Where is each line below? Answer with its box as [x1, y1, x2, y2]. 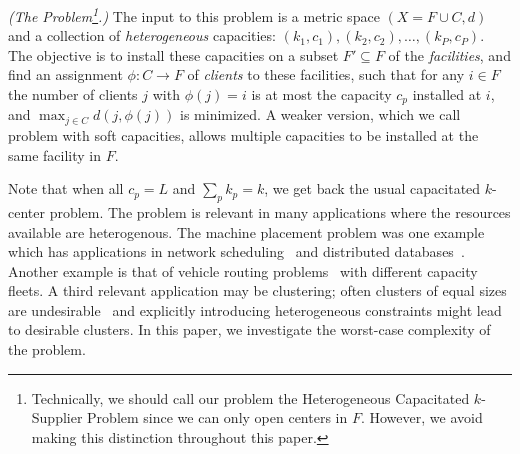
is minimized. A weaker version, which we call [180, 104, 461, 125]
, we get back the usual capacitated [264, 178, 481, 199]
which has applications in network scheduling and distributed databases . [8, 241, 465, 262]
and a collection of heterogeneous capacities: [8, 25, 276, 46]
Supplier [31, 407, 83, 428]
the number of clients [8, 84, 138, 105]
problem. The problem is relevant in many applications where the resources [49, 201, 511, 222]
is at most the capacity [251, 84, 392, 105]
